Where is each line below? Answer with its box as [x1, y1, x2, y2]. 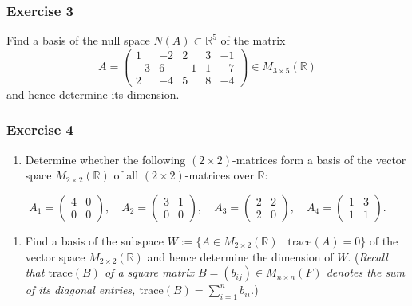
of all [113, 167, 139, 183]
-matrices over [184, 167, 254, 183]
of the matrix [220, 32, 286, 49]
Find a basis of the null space [6, 32, 150, 49]
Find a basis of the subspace [25, 232, 164, 249]
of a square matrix [104, 264, 194, 280]
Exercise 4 [6, 120, 73, 139]
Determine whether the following [25, 151, 186, 167]
